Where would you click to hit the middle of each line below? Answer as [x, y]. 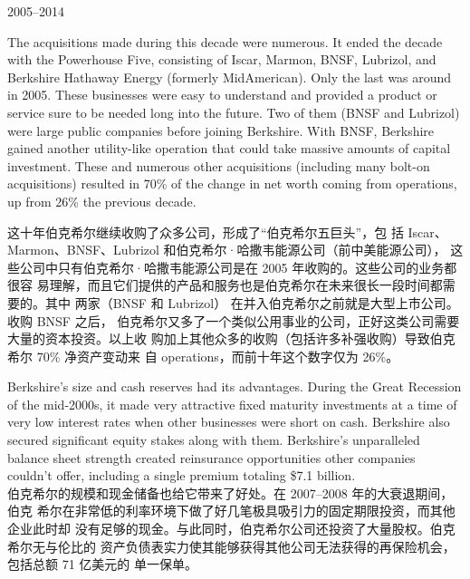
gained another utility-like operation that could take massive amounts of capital [229, 148]
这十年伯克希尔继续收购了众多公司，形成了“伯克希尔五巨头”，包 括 [206, 232]
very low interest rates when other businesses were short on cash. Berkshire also [229, 422]
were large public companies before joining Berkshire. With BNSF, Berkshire [221, 130]
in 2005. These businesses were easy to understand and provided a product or [222, 95]
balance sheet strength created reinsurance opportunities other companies [211, 457]
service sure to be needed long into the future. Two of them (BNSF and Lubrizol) [234, 112]
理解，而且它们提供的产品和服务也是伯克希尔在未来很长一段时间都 [246, 285]
